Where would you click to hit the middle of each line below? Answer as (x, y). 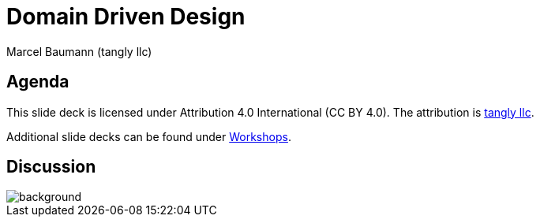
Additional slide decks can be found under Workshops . (149, 136)
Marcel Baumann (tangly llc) (79, 51)
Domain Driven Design (126, 17)
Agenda (38, 82)
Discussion (51, 167)
